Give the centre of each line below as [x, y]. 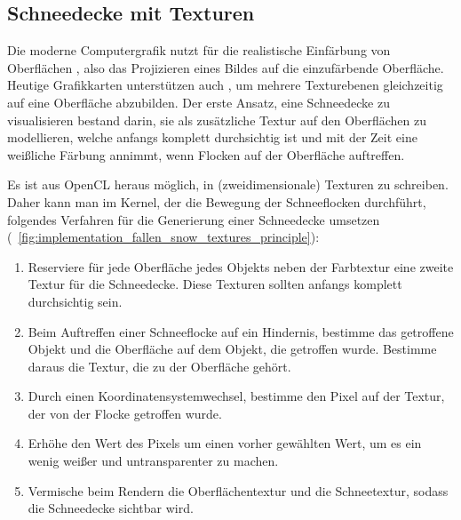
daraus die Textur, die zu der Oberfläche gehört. [159, 366]
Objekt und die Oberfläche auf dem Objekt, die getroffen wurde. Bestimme [232, 349]
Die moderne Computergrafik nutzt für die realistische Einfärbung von [199, 50]
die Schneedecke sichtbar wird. [111, 508]
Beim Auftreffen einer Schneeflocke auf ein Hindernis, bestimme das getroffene [241, 331]
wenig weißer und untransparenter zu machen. [153, 461]
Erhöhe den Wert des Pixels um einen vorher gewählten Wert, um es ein [225, 443]
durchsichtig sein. [75, 301]
